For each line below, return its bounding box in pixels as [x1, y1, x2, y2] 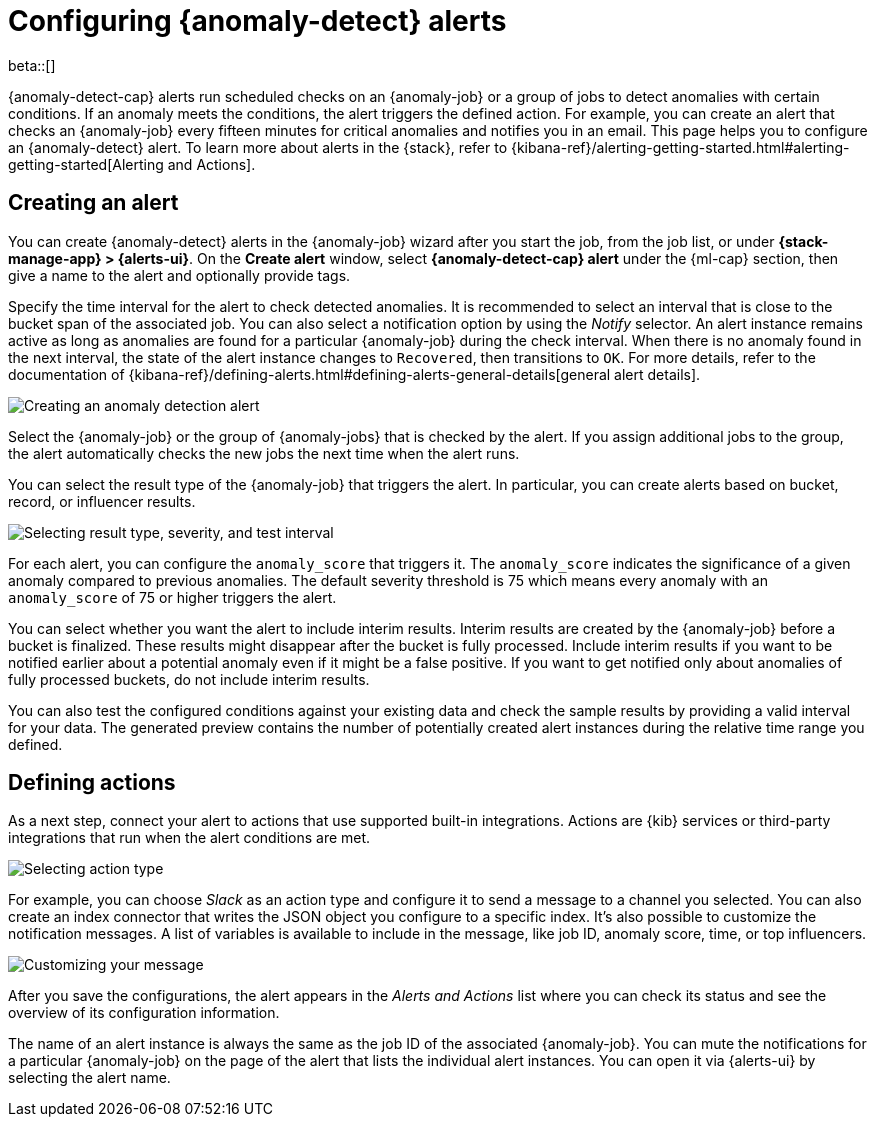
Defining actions [8, 770, 176, 796]
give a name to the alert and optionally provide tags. [8, 266, 351, 284]
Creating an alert [8, 190, 179, 216]
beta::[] [8, 56, 56, 74]
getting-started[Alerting [8, 155, 164, 173]
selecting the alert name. [8, 1069, 171, 1087]
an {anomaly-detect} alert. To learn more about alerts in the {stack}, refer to [8, 138, 508, 156]
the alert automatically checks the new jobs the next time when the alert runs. [8, 444, 520, 462]
